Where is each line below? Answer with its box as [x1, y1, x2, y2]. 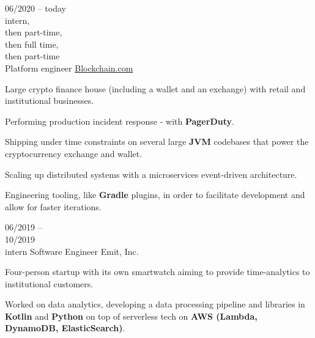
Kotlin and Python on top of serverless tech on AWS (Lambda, [5, 309, 258, 322]
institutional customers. [5, 277, 94, 290]
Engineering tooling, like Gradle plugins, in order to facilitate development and [5, 188, 305, 201]
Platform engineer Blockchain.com [5, 61, 133, 74]
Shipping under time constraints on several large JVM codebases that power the [5, 135, 309, 148]
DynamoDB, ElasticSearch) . [5, 321, 125, 334]
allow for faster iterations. [5, 200, 102, 213]
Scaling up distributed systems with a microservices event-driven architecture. [5, 167, 297, 180]
